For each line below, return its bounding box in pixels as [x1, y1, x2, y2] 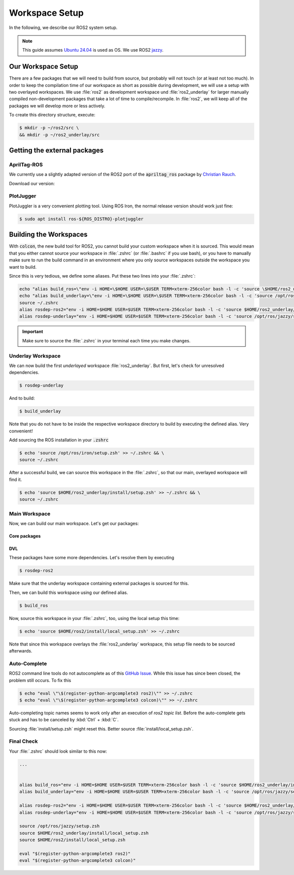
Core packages [9, 533, 41, 539]
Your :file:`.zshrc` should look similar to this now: [9, 748, 107, 754]
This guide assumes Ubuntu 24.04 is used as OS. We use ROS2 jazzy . [22, 47, 164, 53]
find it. [9, 477, 22, 482]
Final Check [9, 738, 38, 745]
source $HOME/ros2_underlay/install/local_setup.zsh [19, 830, 149, 836]
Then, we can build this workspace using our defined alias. [9, 590, 128, 595]
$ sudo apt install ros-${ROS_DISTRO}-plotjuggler [19, 216, 144, 222]
